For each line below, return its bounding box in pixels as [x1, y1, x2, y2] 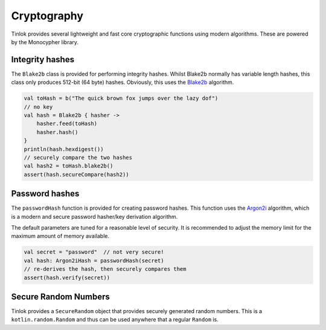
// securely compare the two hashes [24, 154, 133, 161]
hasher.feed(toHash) [36, 120, 98, 127]
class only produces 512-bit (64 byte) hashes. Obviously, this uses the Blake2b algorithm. [11, 79, 234, 86]
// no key [24, 103, 53, 110]
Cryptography [11, 9, 84, 22]
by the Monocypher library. [11, 38, 78, 45]
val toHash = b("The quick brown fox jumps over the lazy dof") [24, 95, 219, 102]
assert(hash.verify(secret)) [24, 274, 110, 281]
